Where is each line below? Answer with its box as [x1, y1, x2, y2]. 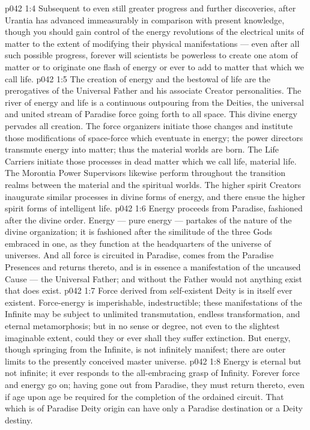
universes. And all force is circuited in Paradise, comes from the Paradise [5, 249, 274, 261]
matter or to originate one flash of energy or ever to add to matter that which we [5, 60, 305, 73]
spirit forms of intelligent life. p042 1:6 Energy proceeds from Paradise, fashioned [5, 202, 303, 214]
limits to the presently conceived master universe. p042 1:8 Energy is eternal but [5, 354, 302, 367]
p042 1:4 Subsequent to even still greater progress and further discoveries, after [5, 2, 296, 14]
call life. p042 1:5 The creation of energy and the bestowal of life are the [5, 72, 270, 85]
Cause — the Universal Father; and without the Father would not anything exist [5, 272, 303, 285]
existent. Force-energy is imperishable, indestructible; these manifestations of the [5, 295, 302, 308]
